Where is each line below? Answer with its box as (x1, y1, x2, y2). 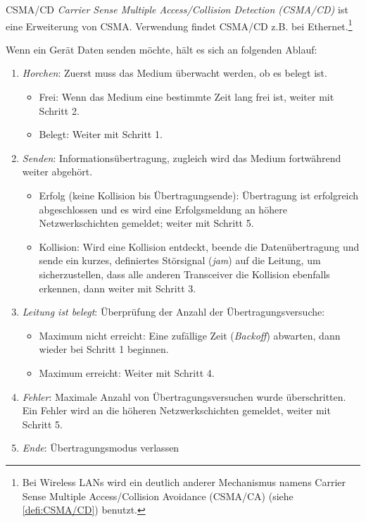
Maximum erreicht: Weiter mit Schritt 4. (39, 365, 215, 380)
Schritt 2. (39, 103, 80, 118)
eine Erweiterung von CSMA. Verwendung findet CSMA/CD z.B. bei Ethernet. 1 (6, 16, 353, 33)
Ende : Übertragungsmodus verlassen (22, 440, 179, 455)
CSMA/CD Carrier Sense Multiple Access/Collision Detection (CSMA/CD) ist (6, 2, 348, 16)
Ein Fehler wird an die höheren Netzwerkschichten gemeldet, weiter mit (22, 403, 331, 418)
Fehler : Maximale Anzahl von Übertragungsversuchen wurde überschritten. (22, 389, 346, 404)
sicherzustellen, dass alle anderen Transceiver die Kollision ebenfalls (39, 266, 330, 281)
